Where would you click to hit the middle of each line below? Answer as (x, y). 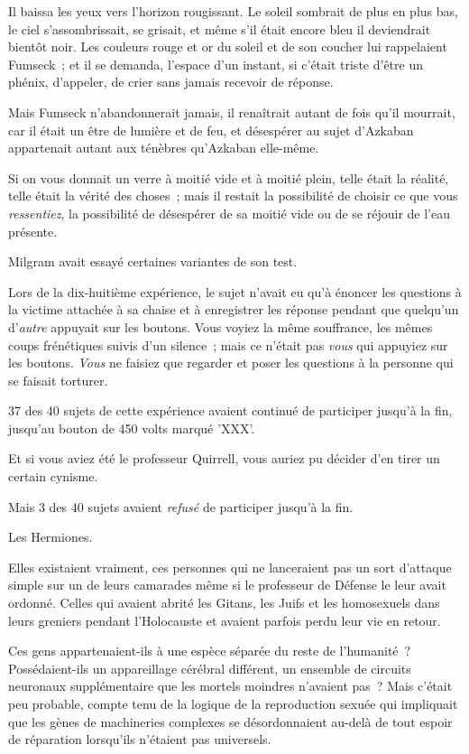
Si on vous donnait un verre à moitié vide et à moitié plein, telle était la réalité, (229, 177)
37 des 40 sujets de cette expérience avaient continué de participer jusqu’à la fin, (230, 410)
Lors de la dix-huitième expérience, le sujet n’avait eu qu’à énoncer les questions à (235, 291)
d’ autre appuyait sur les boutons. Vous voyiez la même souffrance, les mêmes (221, 326)
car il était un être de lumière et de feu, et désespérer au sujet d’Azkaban (211, 130)
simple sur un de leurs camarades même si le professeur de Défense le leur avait (227, 585)
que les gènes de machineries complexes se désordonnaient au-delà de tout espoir (230, 721)
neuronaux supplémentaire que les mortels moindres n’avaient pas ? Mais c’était (230, 686)
